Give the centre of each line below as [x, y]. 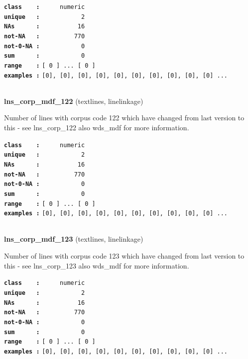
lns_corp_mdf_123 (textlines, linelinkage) [74, 239]
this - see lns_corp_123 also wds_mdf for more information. [97, 265]
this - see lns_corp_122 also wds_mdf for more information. [97, 128]
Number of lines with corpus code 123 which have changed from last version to [124, 256]
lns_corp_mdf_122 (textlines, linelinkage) [74, 101]
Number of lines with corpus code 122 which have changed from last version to [124, 118]
